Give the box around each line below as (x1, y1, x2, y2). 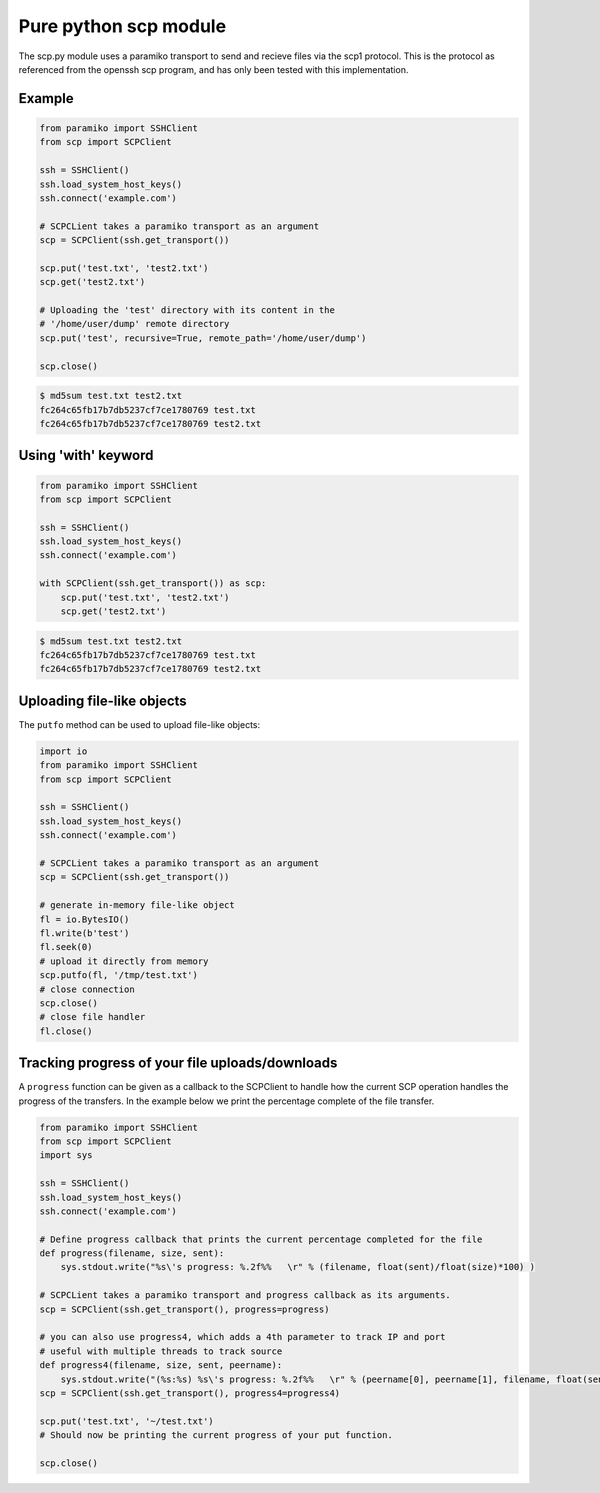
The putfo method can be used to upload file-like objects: (18, 718, 261, 730)
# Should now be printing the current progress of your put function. (39, 1430, 394, 1441)
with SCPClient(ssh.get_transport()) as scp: (39, 578, 267, 589)
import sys (39, 1150, 93, 1161)
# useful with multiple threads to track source (39, 1345, 283, 1357)
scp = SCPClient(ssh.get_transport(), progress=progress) (39, 1303, 330, 1315)
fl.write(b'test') (39, 927, 130, 939)
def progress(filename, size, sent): (39, 1248, 225, 1259)
